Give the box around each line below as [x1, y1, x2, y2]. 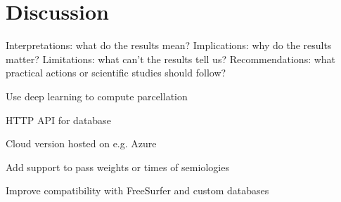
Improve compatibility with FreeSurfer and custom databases [6, 183, 269, 198]
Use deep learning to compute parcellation [6, 88, 188, 103]
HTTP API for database [6, 112, 111, 127]
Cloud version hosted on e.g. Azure [6, 136, 157, 151]
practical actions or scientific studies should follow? [6, 65, 226, 80]
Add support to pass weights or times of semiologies [6, 159, 229, 174]
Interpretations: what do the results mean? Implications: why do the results [6, 38, 332, 53]
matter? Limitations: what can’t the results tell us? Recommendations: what [6, 51, 336, 66]
